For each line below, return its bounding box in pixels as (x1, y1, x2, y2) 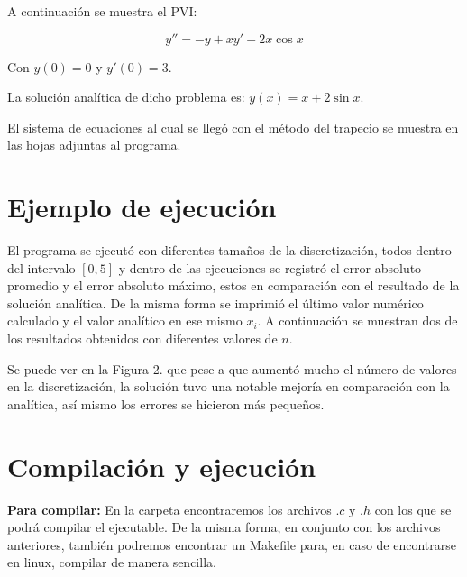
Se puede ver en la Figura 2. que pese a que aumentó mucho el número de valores (7, 359, 457, 378)
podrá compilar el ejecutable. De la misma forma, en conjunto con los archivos (7, 517, 441, 536)
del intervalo (7, 258, 76, 277)
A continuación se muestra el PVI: (7, 2, 197, 20)
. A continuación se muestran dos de (257, 311, 458, 330)
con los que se (374, 499, 452, 518)
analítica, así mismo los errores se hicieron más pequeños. (7, 394, 325, 413)
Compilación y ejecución (7, 447, 316, 484)
